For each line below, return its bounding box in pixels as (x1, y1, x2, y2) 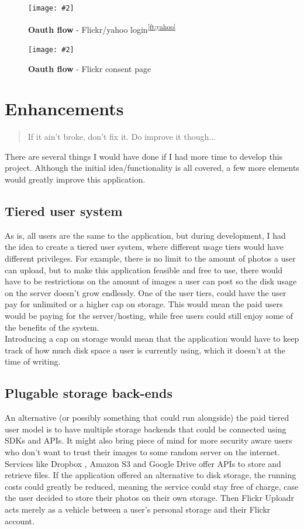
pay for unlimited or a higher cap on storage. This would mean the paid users (5, 298, 283, 310)
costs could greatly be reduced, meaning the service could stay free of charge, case (5, 480, 299, 492)
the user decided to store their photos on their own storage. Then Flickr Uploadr (5, 492, 295, 504)
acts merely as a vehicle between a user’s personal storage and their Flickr (5, 503, 271, 515)
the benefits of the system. (5, 321, 99, 333)
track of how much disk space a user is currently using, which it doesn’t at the (5, 343, 286, 356)
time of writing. (5, 355, 61, 367)
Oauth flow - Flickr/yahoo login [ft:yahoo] (28, 21, 176, 35)
